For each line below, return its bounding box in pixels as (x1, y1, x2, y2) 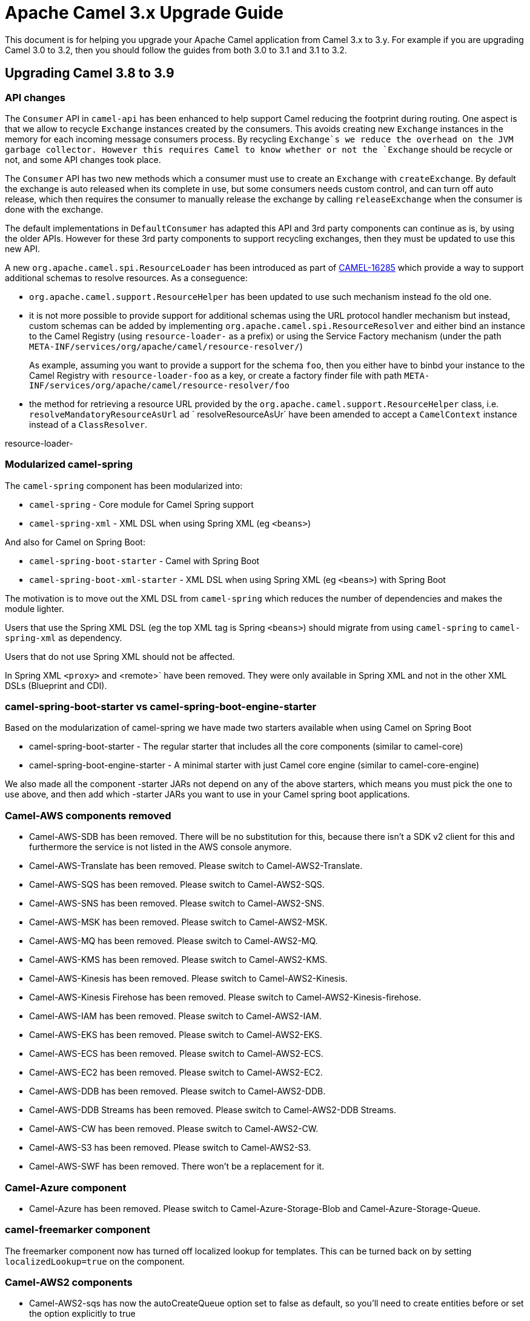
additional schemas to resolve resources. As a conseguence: (5, 272, 248, 283)
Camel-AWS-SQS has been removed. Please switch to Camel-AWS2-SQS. (29, 879, 325, 890)
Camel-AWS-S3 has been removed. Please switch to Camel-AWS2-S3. (29, 1142, 311, 1153)
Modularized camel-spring (5, 458, 133, 471)
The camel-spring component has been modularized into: (5, 480, 243, 491)
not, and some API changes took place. (5, 154, 161, 165)
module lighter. (5, 603, 64, 614)
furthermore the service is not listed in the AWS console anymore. (29, 842, 292, 853)
